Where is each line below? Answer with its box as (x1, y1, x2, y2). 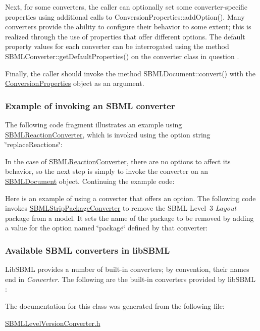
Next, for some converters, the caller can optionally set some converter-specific (5, 2, 248, 12)
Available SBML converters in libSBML (5, 244, 170, 256)
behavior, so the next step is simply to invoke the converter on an (5, 166, 209, 176)
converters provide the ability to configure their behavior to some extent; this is (5, 21, 251, 32)
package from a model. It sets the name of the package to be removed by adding (5, 212, 254, 223)
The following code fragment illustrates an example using (5, 119, 182, 129)
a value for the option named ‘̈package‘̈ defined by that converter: (5, 222, 208, 233)
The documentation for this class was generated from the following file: (5, 300, 225, 311)
